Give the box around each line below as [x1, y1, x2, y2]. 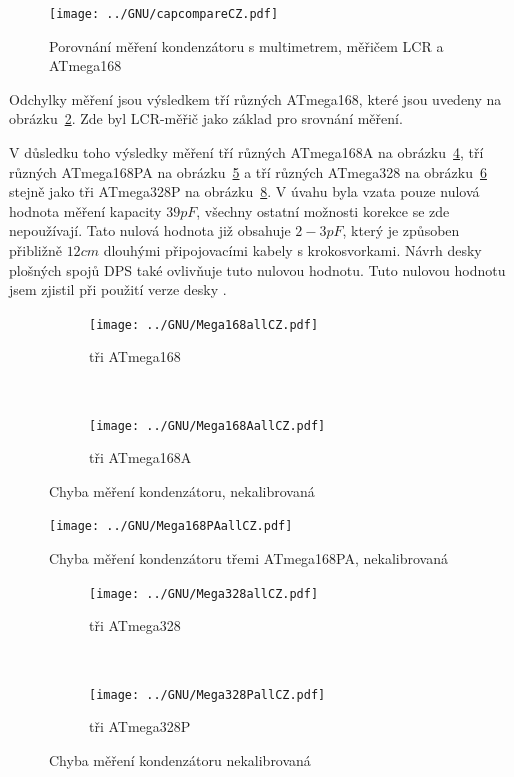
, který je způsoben [342, 220, 460, 241]
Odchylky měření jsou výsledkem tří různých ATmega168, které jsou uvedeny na [9, 88, 502, 109]
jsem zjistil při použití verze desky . [9, 279, 227, 300]
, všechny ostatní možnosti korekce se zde [196, 200, 450, 221]
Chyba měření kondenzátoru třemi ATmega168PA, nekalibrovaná [49, 548, 448, 569]
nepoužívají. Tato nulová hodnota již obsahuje [9, 220, 291, 241]
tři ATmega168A [89, 447, 192, 468]
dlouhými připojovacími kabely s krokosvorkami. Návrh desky [103, 240, 482, 260]
